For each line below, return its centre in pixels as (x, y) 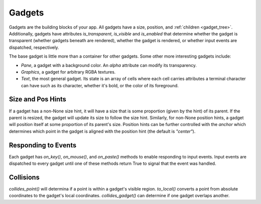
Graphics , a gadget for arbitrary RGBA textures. (68, 72)
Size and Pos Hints (37, 99)
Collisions (24, 177)
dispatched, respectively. (34, 47)
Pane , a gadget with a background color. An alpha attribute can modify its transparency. (109, 65)
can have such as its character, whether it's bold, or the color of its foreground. (100, 85)
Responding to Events (43, 145)
